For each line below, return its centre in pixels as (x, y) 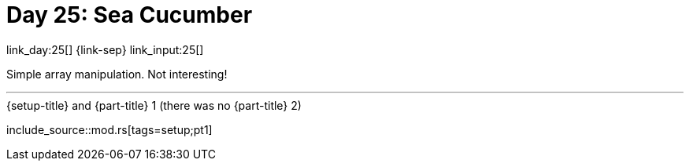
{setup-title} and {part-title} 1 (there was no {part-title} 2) (154, 105)
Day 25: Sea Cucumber (130, 15)
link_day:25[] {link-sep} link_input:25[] (105, 49)
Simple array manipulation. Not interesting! (117, 74)
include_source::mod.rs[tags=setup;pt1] (109, 129)
